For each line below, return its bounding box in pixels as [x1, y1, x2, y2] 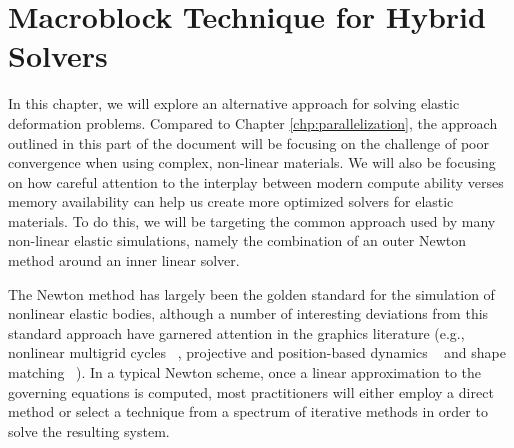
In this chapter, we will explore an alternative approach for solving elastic [8, 93, 460, 114]
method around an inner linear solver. [8, 250, 240, 271]
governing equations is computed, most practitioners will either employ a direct [8, 381, 494, 402]
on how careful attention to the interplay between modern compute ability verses [8, 171, 504, 192]
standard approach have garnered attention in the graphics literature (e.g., [8, 322, 465, 343]
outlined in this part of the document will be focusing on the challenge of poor [8, 132, 489, 153]
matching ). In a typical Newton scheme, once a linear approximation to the [8, 362, 482, 383]
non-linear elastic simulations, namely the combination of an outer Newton [8, 230, 467, 251]
